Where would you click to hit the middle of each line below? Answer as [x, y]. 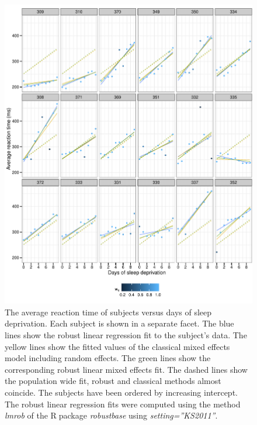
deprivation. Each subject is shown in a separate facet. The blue [119, 323]
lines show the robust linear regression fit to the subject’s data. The [126, 334]
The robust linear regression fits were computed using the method [123, 404]
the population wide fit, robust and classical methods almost [113, 381]
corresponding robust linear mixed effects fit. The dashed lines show [126, 369]
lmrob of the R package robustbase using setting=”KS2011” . [111, 415]
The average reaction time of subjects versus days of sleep [108, 312]
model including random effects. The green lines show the [108, 358]
